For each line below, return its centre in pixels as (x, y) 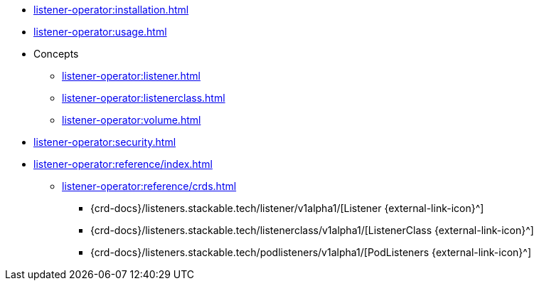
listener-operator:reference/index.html (123, 164)
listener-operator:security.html (105, 142)
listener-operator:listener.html (131, 76)
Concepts (56, 54)
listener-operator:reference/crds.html (149, 186)
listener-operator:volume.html (132, 120)
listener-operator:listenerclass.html (144, 98)
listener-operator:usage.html (100, 32)
